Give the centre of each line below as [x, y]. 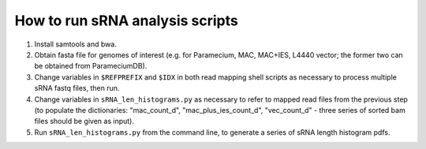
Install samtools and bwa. [76, 44]
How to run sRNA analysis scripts [126, 20]
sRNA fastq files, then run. [77, 88]
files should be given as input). [84, 121]
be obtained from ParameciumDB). [91, 66]
